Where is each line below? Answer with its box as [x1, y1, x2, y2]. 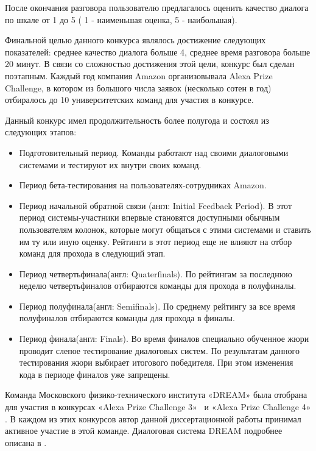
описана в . [5, 436, 47, 449]
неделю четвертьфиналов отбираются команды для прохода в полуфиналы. [19, 279, 297, 292]
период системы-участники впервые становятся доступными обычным [19, 211, 280, 224]
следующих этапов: [5, 126, 77, 138]
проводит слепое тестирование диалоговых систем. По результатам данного [19, 344, 300, 357]
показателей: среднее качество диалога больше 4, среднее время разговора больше [5, 45, 311, 58]
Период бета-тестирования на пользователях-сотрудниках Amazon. [19, 179, 267, 191]
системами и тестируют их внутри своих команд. [19, 158, 202, 171]
